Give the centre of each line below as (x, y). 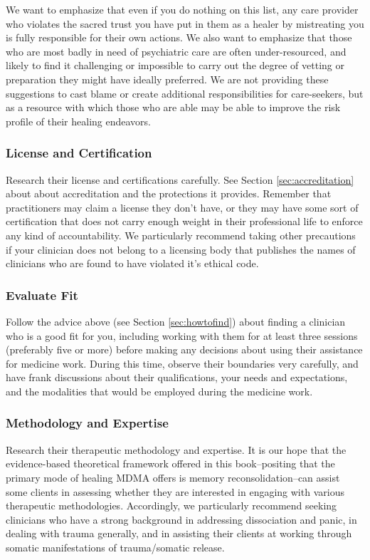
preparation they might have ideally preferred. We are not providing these (167, 79)
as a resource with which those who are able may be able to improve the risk (173, 107)
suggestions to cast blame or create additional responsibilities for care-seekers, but (185, 93)
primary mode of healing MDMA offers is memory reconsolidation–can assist (173, 477)
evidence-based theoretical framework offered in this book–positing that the (170, 463)
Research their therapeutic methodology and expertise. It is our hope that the (176, 449)
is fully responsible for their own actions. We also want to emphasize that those (179, 37)
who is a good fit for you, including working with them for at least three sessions (182, 335)
